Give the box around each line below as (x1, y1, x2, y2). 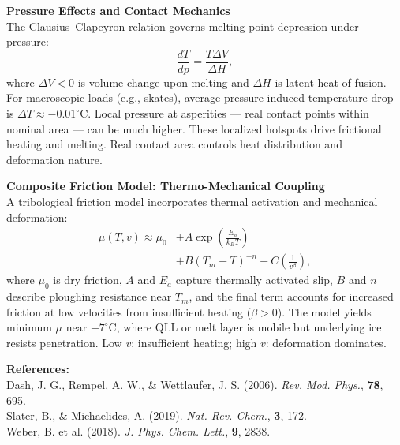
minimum (6, 319, 52, 335)
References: (6, 361, 70, 377)
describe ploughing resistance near (6, 288, 172, 305)
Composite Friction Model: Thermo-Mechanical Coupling (6, 178, 325, 194)
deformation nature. (6, 151, 103, 167)
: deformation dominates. (265, 334, 387, 350)
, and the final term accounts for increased (189, 288, 394, 305)
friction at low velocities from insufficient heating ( (6, 303, 252, 320)
